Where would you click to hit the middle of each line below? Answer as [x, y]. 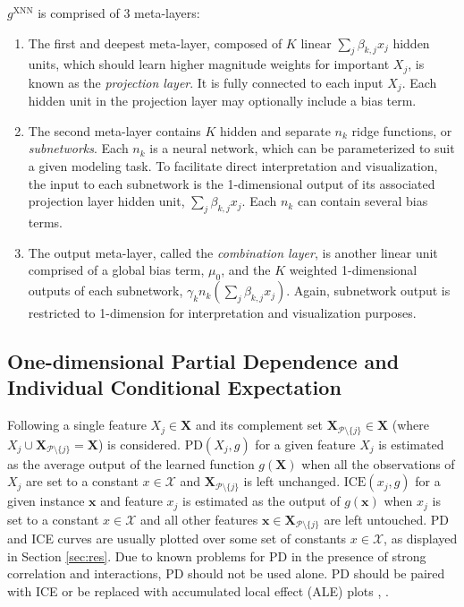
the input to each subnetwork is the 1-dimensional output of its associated [232, 183]
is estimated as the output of [262, 501]
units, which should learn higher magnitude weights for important [209, 64]
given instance [46, 501]
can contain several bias [363, 201]
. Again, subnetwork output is [368, 291]
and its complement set [259, 425]
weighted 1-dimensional [353, 270]
